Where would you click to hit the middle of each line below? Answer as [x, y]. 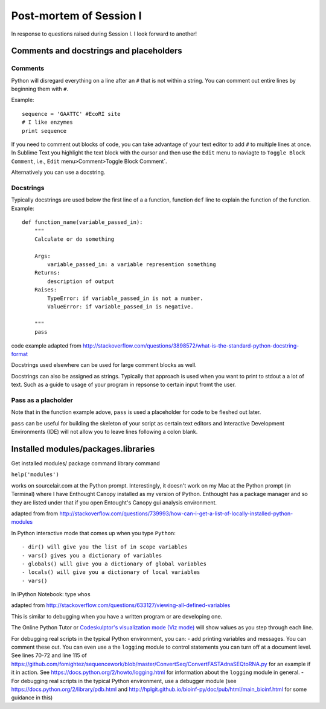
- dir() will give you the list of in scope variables [105, 547]
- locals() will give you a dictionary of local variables [111, 572]
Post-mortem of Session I [76, 16]
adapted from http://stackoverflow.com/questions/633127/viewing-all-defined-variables [121, 605]
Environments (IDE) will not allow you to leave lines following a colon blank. [104, 432]
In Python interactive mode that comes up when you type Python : [94, 533]
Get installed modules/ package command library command [85, 463]
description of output [81, 281]
